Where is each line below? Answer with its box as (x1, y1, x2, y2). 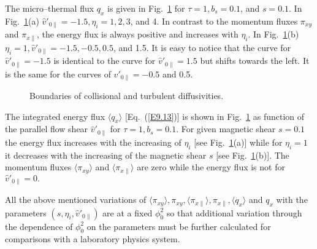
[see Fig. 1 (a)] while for (194, 135, 283, 148)
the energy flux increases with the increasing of (5, 135, 181, 148)
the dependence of (5, 219, 73, 232)
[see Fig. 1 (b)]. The (216, 148, 289, 161)
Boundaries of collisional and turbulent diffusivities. (29, 89, 224, 102)
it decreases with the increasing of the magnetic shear (5, 148, 207, 161)
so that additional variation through (166, 206, 302, 219)
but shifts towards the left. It (200, 54, 310, 67)
